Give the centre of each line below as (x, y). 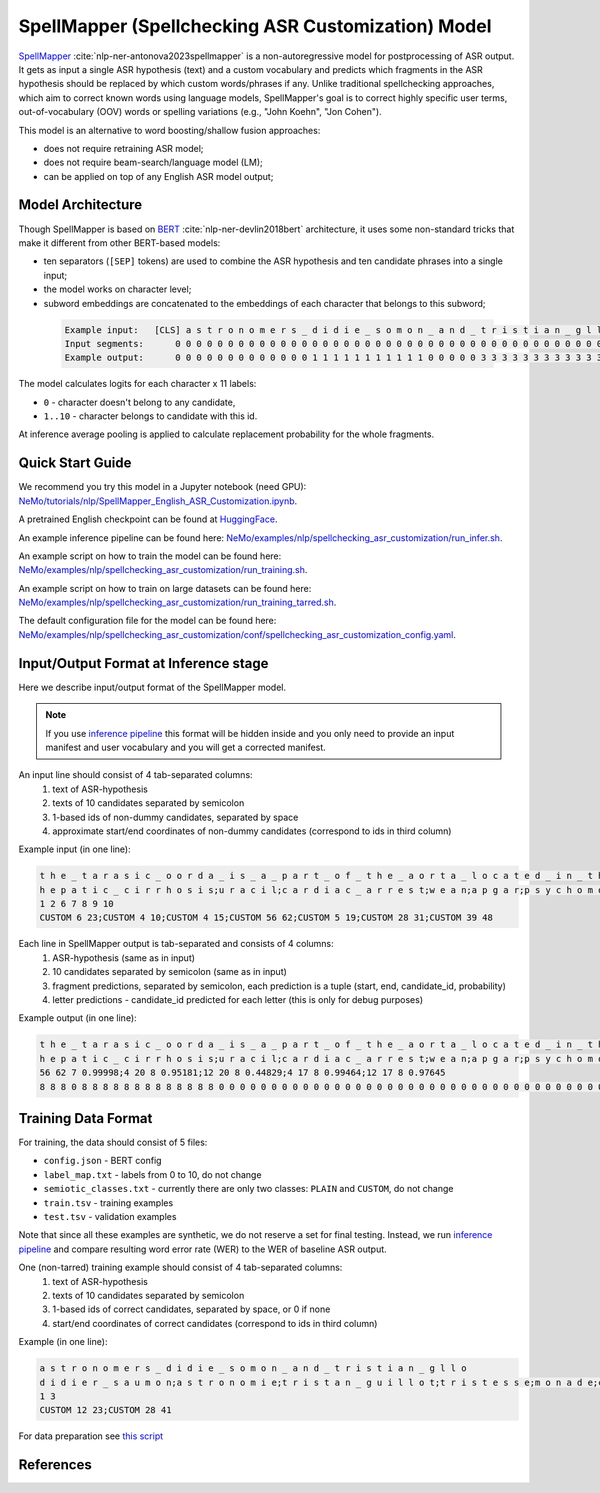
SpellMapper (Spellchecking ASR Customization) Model (255, 26)
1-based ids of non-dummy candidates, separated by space (175, 817)
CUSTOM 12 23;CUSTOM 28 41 (105, 1410)
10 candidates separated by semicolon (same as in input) (169, 972)
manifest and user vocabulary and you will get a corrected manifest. (186, 747)
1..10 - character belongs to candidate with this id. (150, 416)
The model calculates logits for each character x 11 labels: (137, 384)
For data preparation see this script (91, 1436)
